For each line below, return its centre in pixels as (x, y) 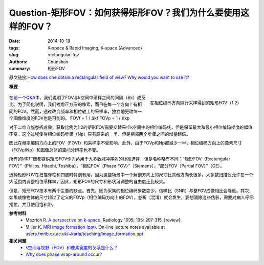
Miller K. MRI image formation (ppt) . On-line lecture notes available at (95, 227)
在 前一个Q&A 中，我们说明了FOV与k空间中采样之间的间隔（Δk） (73, 97)
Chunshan (58, 62)
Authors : (18, 62)
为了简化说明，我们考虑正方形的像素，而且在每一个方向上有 (77, 104)
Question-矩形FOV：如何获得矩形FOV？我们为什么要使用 (125, 13)
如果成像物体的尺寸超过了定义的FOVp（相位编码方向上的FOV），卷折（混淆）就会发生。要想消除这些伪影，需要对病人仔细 (131, 197)
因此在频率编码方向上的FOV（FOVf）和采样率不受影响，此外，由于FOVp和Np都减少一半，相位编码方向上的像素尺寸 (125, 143)
